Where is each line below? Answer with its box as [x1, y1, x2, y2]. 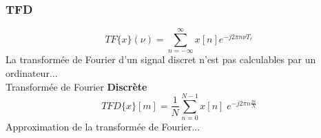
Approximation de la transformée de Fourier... [6, 119, 200, 134]
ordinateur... [6, 66, 58, 80]
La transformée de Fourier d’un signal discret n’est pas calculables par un [6, 52, 316, 67]
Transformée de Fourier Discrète [6, 79, 147, 93]
